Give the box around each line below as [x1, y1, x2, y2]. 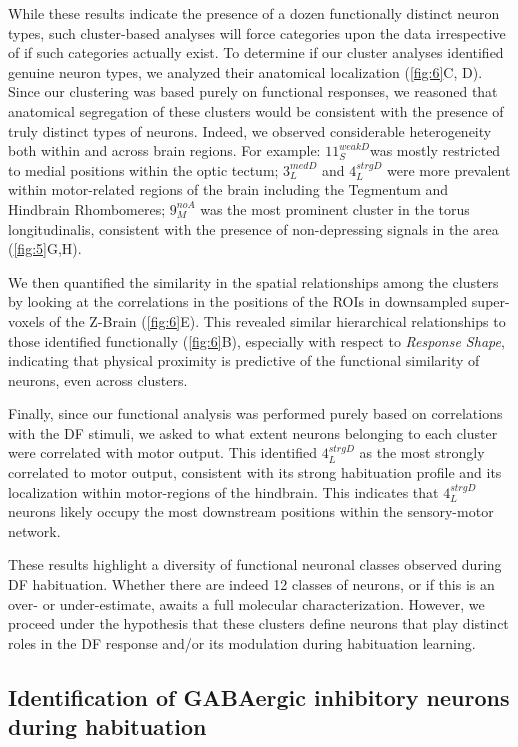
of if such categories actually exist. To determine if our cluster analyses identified [8, 42, 504, 63]
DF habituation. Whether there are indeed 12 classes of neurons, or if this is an [8, 574, 495, 595]
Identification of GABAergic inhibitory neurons [8, 681, 510, 712]
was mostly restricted [369, 140, 501, 161]
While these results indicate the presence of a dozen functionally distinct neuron [8, 3, 500, 23]
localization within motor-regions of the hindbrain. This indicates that [8, 481, 439, 502]
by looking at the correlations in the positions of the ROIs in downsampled [8, 291, 468, 312]
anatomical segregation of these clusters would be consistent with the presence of [8, 100, 504, 121]
